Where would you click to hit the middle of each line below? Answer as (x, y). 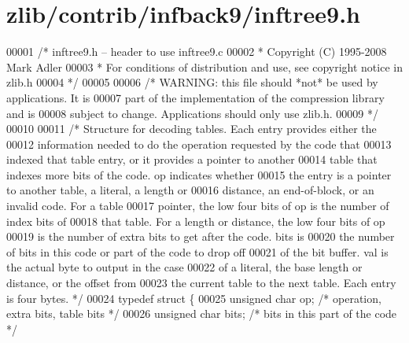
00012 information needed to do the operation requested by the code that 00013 (199, 144)
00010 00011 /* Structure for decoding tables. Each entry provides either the (192, 129)
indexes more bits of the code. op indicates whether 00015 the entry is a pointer (199, 174)
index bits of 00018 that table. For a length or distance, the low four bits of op (196, 221)
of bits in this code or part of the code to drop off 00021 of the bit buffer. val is (197, 251)
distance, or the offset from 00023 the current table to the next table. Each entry (201, 283)
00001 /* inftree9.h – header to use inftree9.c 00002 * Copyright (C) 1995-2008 (197, 52)
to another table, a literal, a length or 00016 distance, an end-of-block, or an (190, 190)
